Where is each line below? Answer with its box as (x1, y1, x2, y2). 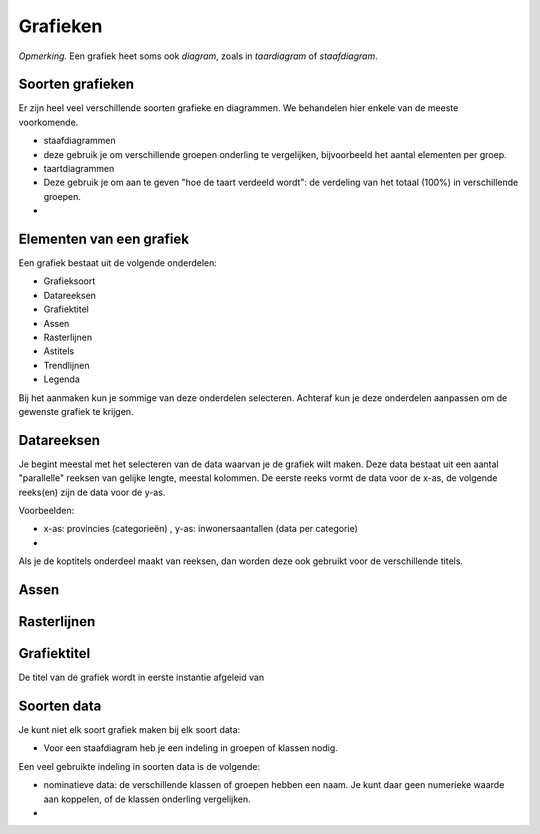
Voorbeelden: (18, 505, 75, 517)
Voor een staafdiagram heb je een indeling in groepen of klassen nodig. (43, 742, 339, 754)
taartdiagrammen (43, 163, 115, 175)
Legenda (43, 373, 80, 385)
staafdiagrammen (43, 135, 117, 147)
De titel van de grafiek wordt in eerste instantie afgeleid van (18, 671, 265, 684)
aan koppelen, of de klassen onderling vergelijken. (43, 793, 252, 805)
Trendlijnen (43, 359, 90, 371)
